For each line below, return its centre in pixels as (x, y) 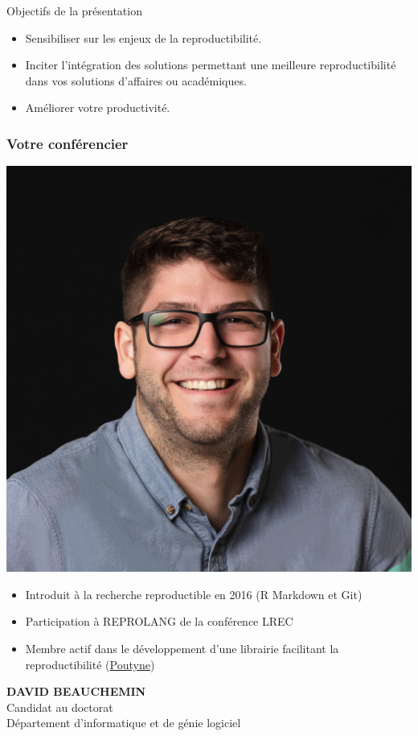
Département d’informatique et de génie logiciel (124, 723)
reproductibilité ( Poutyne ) (90, 664)
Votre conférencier (68, 143)
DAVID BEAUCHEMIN (76, 691)
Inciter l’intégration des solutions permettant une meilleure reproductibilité (211, 65)
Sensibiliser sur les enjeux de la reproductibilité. (143, 37)
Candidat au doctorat (60, 707)
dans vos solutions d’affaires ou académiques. (136, 80)
